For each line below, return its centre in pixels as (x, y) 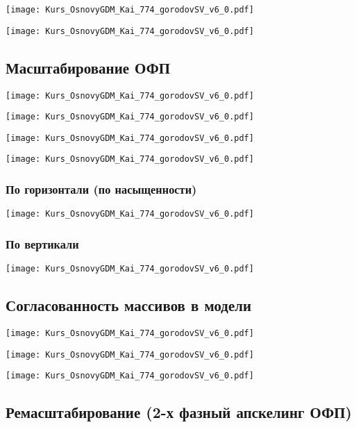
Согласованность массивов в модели (129, 305)
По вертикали (42, 243)
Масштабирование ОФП (88, 67)
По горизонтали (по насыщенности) (101, 189)
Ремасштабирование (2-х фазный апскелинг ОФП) (179, 412)
